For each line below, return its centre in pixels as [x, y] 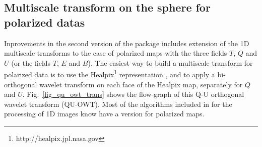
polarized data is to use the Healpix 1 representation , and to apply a [110, 74]
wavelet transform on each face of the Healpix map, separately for [141, 84]
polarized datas [45, 22]
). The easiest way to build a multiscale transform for [170, 62]
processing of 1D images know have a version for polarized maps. [104, 114]
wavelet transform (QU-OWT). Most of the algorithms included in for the [118, 104]
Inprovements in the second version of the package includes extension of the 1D [127, 43]
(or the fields [31, 62]
